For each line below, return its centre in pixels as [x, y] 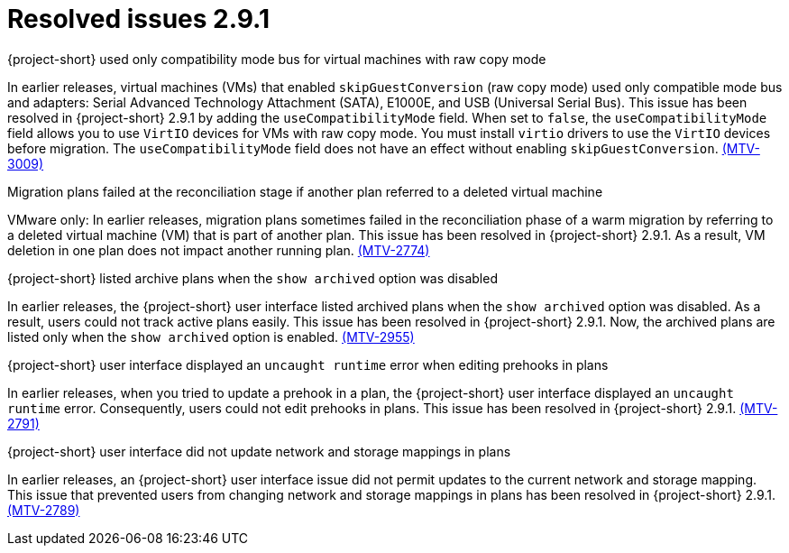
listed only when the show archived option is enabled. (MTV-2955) [211, 336]
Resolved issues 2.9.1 [138, 19]
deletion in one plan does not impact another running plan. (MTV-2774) [219, 250]
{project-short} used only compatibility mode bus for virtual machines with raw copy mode [277, 59]
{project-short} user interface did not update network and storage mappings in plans [259, 451]
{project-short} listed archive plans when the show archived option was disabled [252, 278]
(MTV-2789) [44, 510]
